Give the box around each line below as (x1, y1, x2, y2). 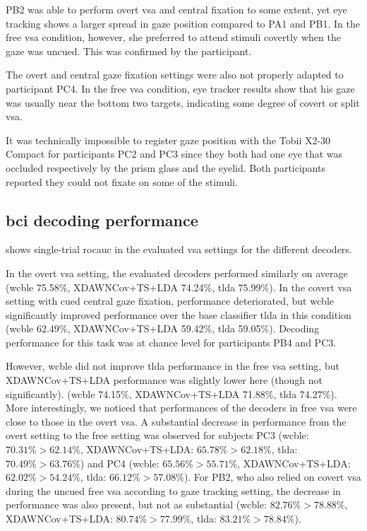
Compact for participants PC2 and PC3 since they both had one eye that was (6, 146, 343, 161)
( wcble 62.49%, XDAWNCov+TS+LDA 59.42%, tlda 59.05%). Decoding (6, 321, 320, 336)
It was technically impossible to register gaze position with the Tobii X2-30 (6, 132, 331, 147)
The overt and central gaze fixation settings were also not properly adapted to (6, 67, 344, 82)
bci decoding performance (6, 209, 198, 231)
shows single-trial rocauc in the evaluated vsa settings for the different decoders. (6, 242, 352, 257)
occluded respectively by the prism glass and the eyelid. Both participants (6, 160, 325, 175)
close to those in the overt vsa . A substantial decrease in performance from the (6, 414, 347, 428)
